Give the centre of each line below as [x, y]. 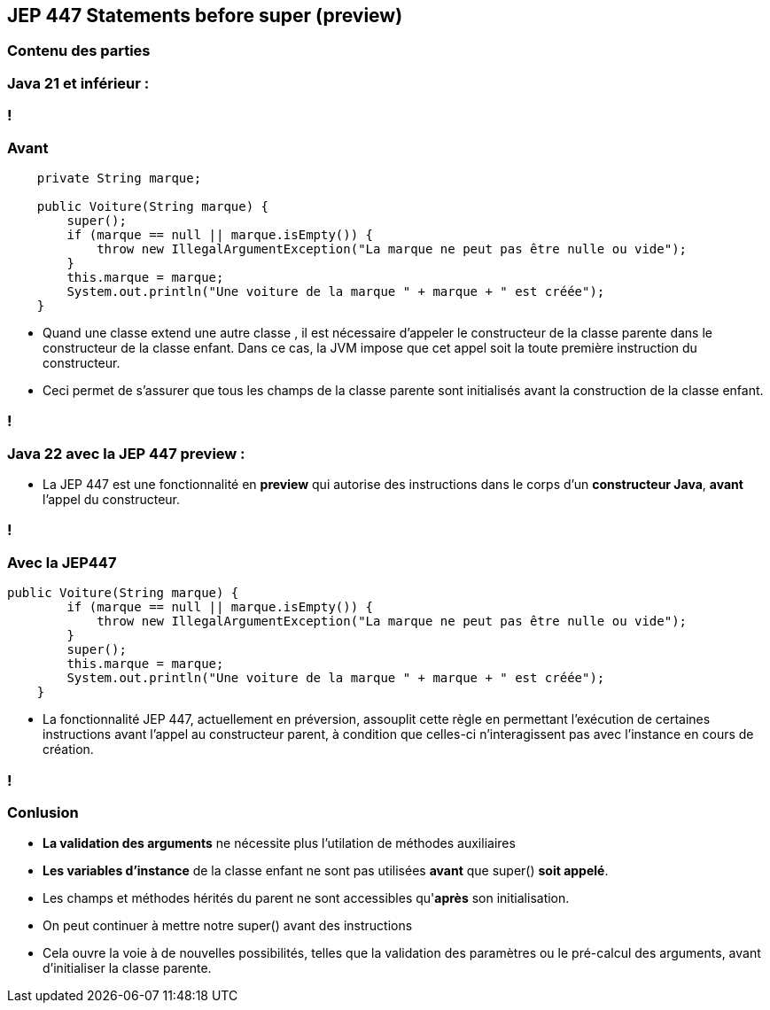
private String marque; [119, 178]
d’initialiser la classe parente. [127, 968]
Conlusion [43, 812]
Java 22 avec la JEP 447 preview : [126, 453]
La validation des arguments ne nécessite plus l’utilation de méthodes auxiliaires [279, 843]
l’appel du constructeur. [112, 500]
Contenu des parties [79, 51]
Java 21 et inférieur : [78, 83]
